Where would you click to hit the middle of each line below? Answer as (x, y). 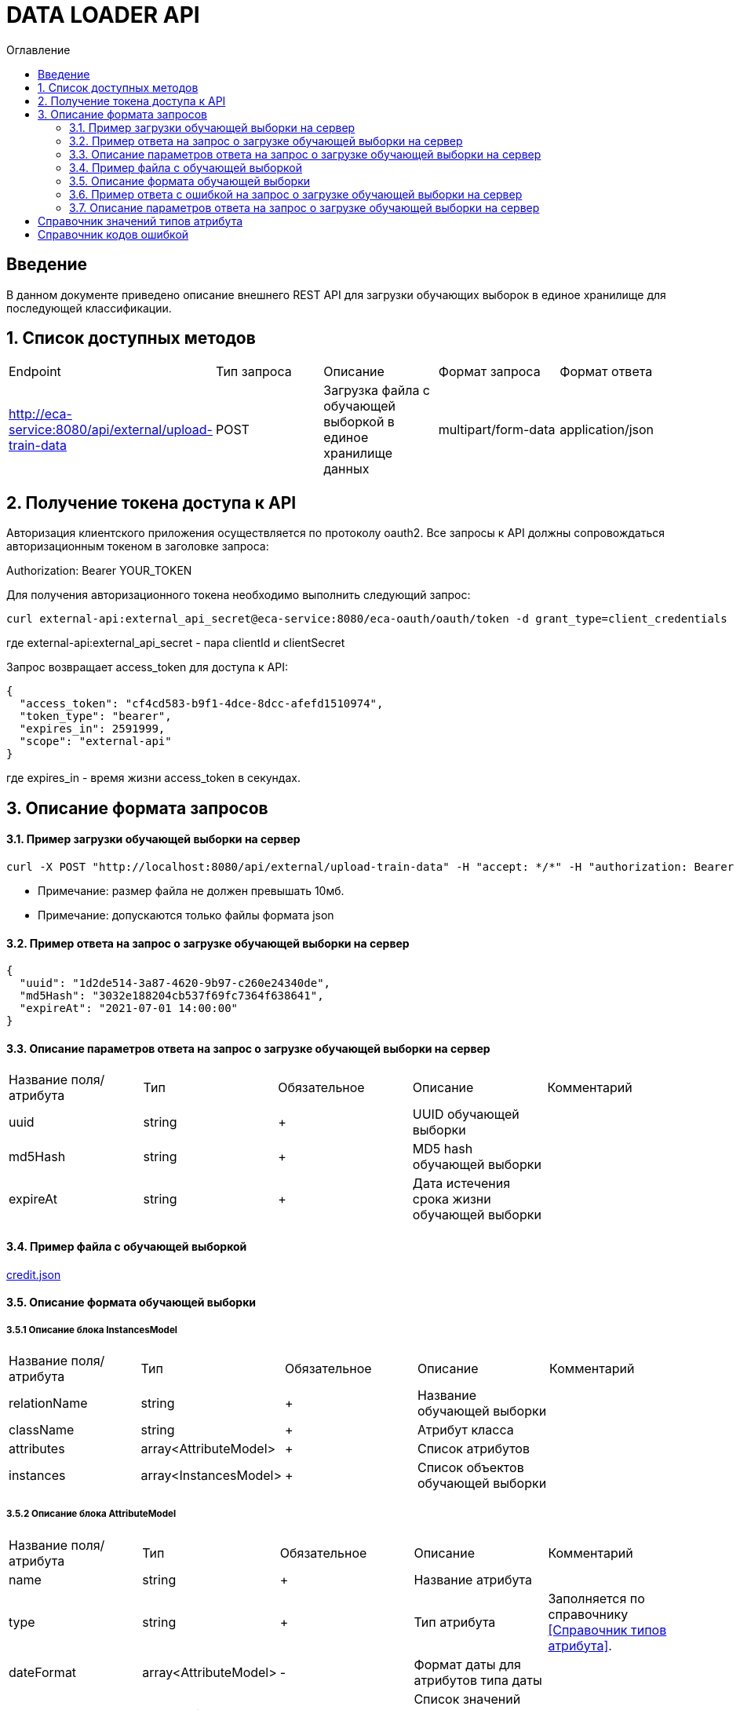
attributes (37, 1448)
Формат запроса (489, 372)
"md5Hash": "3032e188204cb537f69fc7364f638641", (171, 996)
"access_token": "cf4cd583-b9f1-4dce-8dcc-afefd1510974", (201, 704)
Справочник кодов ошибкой (113, 234)
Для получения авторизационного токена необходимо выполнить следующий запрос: (239, 595)
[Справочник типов (607, 1630)
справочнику (588, 1614)
